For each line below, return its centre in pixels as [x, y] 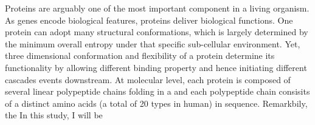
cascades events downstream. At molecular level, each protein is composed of [148, 79]
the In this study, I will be [54, 115]
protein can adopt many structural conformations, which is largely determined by [157, 32]
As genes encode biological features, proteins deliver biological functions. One [149, 20]
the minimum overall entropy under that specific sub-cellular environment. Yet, [153, 43]
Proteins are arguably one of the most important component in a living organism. [157, 8]
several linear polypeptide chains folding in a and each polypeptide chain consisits [157, 91]
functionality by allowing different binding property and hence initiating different [156, 67]
